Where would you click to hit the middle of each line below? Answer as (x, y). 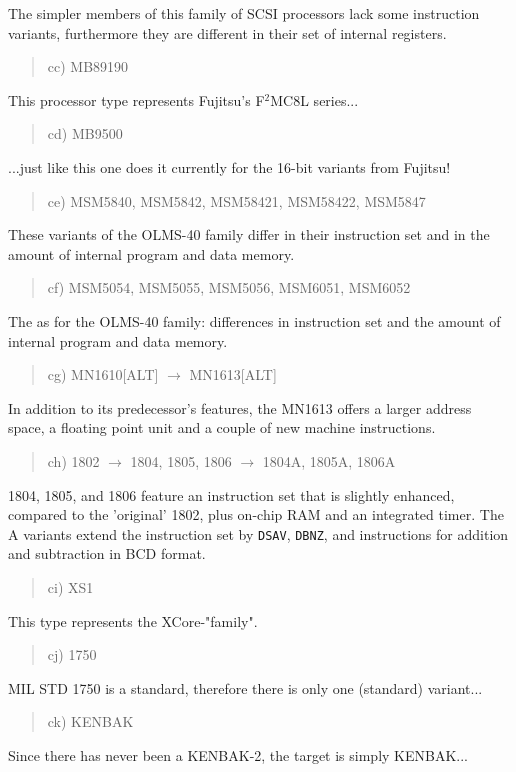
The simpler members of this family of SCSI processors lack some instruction (244, 13)
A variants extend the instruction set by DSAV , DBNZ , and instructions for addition (258, 533)
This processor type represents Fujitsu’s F (136, 99)
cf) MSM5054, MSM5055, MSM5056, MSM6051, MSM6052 (229, 287)
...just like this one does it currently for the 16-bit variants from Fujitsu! (229, 166)
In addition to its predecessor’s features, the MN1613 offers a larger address (240, 407)
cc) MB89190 (88, 66)
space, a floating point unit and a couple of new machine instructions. (222, 427)
